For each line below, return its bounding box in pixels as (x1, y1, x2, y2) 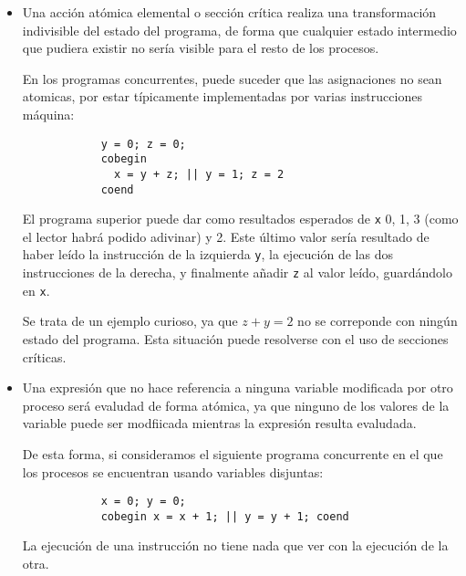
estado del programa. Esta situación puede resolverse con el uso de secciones (22, 330, 449, 348)
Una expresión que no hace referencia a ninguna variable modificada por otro (22, 378, 453, 397)
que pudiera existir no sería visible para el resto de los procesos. (22, 38, 379, 58)
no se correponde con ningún (297, 311, 458, 330)
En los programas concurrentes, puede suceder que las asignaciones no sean (22, 68, 442, 88)
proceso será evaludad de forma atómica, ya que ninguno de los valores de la (22, 395, 450, 414)
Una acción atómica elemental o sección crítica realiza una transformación (22, 3, 437, 21)
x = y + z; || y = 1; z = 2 (114, 167, 285, 181)
